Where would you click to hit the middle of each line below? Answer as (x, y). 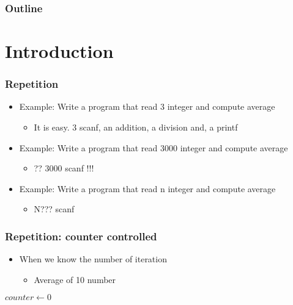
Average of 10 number (75, 279)
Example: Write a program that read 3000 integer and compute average (154, 147)
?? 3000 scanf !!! (64, 168)
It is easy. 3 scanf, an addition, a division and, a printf (136, 127)
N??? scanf (54, 209)
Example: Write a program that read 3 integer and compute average (147, 106)
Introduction (59, 51)
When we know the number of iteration (93, 259)
